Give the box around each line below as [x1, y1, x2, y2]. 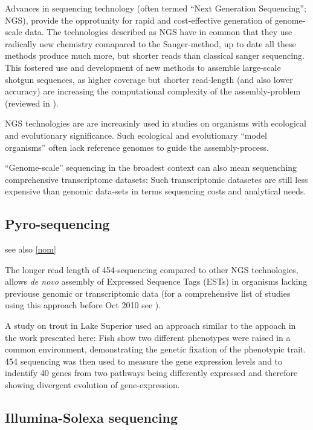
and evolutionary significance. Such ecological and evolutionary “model [5, 128, 267, 141]
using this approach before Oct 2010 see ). [5, 299, 161, 311]
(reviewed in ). [5, 96, 59, 109]
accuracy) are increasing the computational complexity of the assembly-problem [5, 85, 301, 98]
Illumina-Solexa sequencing [5, 408, 178, 427]
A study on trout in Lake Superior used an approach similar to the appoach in [5, 319, 296, 332]
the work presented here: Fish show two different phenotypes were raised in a [5, 331, 291, 343]
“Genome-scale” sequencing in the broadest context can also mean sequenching [5, 161, 297, 174]
